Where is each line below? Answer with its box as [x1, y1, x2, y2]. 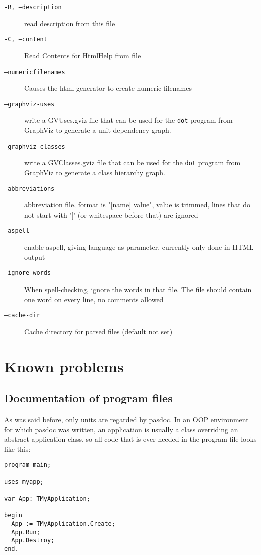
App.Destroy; [11, 537, 55, 544]
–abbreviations [4, 185, 55, 192]
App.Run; [11, 528, 40, 536]
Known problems [4, 356, 124, 376]
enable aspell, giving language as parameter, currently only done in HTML [24, 242, 254, 252]
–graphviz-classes [4, 143, 65, 150]
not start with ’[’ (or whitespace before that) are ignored [24, 209, 198, 220]
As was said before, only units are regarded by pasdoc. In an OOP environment [4, 413, 249, 424]
